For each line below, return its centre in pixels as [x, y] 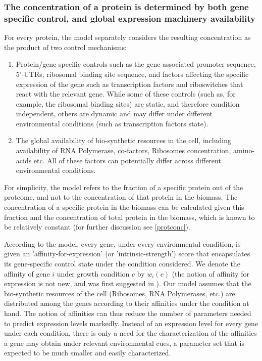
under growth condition [93, 273]
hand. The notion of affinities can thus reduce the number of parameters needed [128, 313]
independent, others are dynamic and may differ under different [114, 114]
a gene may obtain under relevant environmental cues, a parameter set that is [124, 343]
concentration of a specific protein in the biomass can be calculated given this [124, 207]
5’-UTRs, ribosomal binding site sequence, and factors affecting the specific [132, 74]
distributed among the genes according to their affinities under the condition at [127, 303]
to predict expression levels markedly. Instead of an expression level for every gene [131, 323]
